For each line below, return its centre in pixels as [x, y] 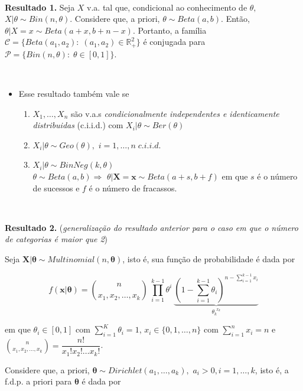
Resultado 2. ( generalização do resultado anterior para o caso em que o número [151, 227]
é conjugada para [174, 42]
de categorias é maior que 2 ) [56, 239]
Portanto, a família [172, 30]
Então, [238, 19]
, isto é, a [272, 369]
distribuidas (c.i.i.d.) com [78, 125]
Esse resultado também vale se [74, 94]
